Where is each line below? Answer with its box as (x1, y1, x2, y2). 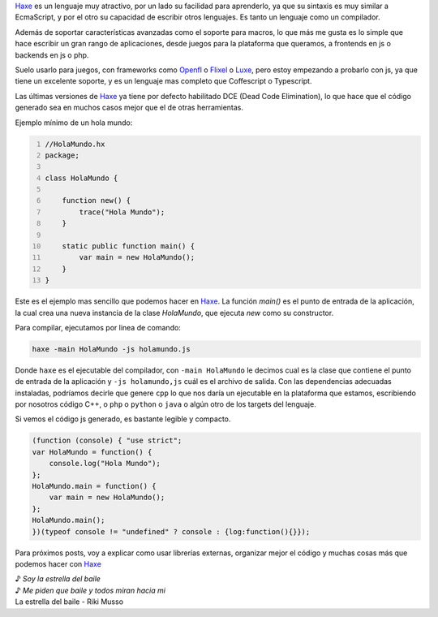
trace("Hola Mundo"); (79, 207, 165, 217)
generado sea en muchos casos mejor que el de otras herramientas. (15, 102, 243, 113)
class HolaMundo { (45, 173, 118, 183)
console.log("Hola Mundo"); (49, 459, 161, 468)
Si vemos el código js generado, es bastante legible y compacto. (15, 414, 231, 424)
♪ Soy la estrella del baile (15, 574, 101, 584)
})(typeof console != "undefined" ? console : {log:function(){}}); (32, 527, 311, 536)
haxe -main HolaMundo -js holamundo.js (32, 344, 191, 353)
